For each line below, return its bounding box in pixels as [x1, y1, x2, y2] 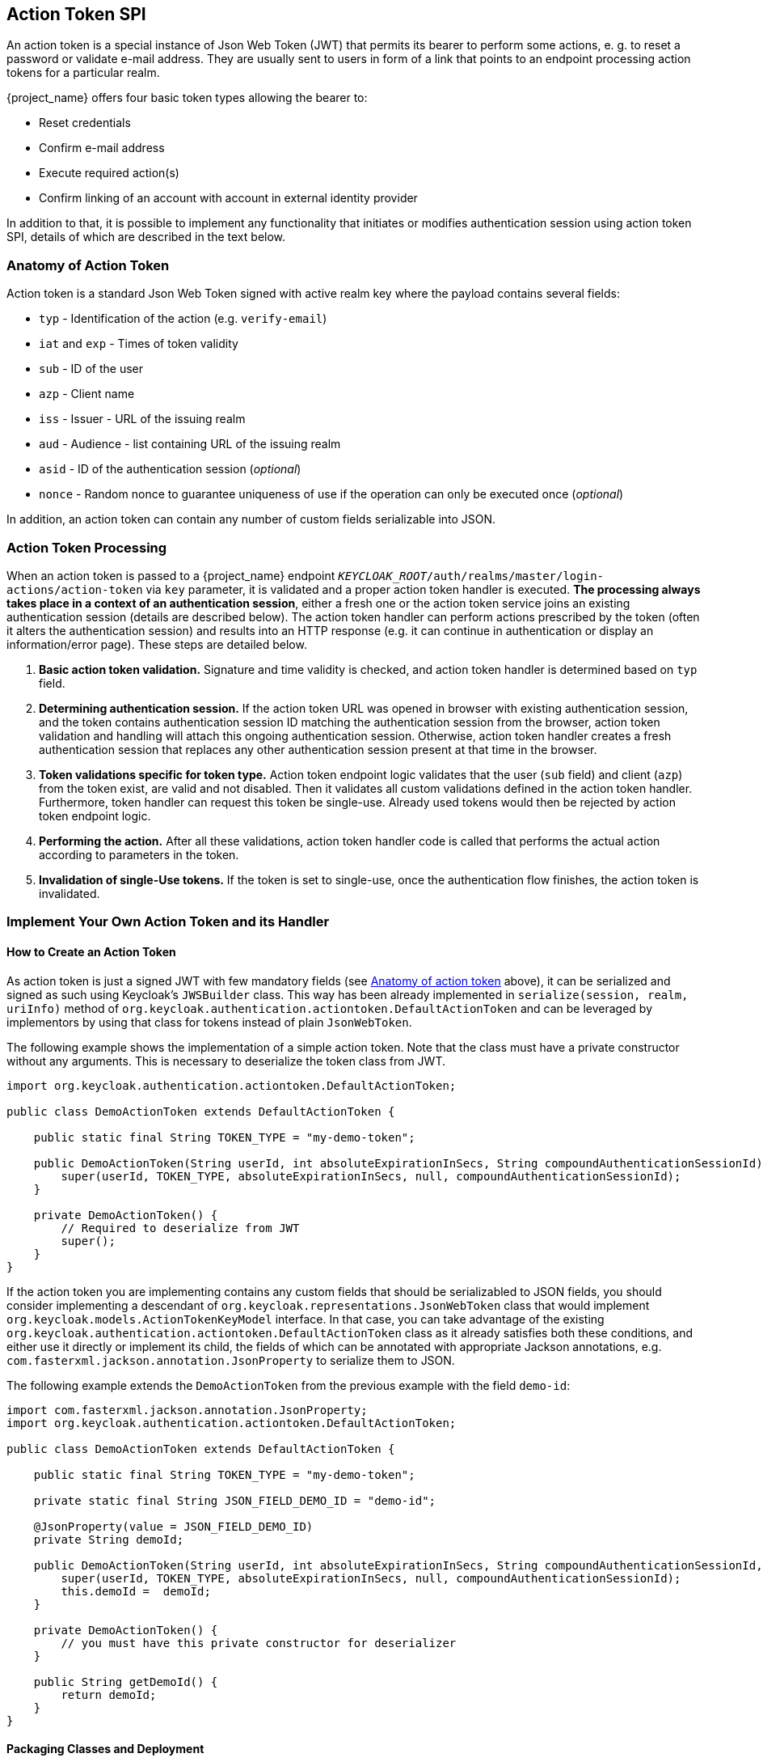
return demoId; [61, 1688, 157, 1701]
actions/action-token [6, 582, 143, 596]
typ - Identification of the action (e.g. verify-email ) [39, 311, 327, 326]
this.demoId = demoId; [61, 1584, 211, 1598]
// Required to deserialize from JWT [61, 1221, 300, 1235]
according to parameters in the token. [39, 847, 239, 862]
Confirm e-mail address [39, 141, 165, 155]
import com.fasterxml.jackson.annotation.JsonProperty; [6, 1403, 368, 1417]
